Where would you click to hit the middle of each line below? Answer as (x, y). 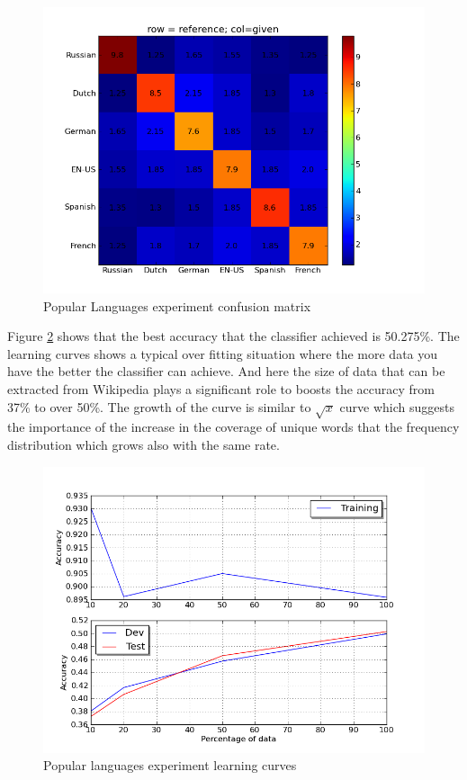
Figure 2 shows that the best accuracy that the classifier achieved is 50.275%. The (233, 336)
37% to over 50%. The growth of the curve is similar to (159, 406)
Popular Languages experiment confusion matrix (177, 305)
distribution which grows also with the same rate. (144, 444)
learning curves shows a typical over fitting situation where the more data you (223, 353)
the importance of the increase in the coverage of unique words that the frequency (233, 427)
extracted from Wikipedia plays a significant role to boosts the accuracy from (221, 388)
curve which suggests (397, 406)
